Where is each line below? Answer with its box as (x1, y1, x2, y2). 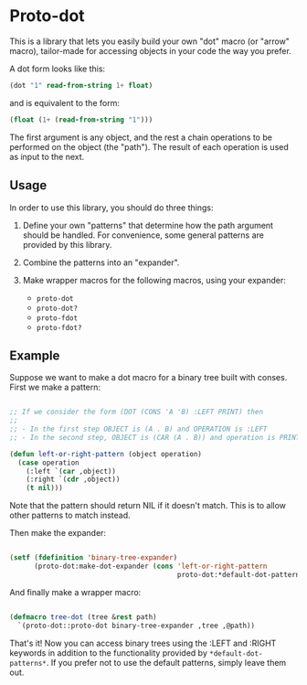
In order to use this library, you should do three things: (9, 202, 214, 213)
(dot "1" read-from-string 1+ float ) (9, 80, 153, 90)
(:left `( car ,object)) (26, 466, 117, 476)
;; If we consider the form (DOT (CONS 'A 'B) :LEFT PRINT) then (9, 408, 263, 417)
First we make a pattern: (9, 381, 101, 393)
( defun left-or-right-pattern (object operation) (9, 449, 203, 458)
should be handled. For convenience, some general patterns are (22, 230, 265, 241)
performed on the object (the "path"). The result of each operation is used (9, 141, 290, 152)
